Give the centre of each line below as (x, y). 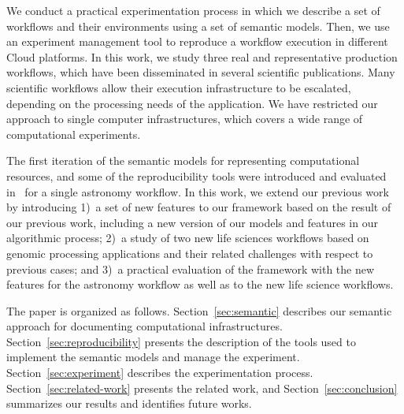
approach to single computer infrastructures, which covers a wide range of (185, 119)
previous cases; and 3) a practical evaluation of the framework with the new (191, 269)
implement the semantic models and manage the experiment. (153, 357)
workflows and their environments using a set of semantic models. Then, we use (198, 26)
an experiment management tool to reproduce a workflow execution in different (197, 41)
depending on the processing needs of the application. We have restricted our (192, 103)
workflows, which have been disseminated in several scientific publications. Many (201, 72)
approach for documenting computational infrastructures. (145, 326)
